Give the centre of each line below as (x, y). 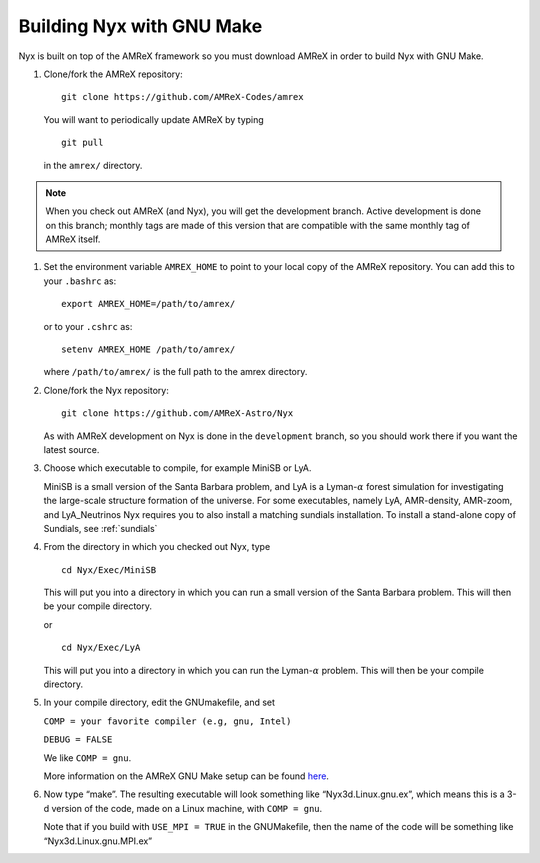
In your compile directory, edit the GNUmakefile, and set (159, 702)
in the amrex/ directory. (93, 165)
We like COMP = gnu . (87, 757)
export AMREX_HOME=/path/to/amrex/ (148, 304)
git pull (82, 143)
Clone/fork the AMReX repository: (113, 74)
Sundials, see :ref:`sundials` (100, 528)
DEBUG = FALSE (78, 739)
